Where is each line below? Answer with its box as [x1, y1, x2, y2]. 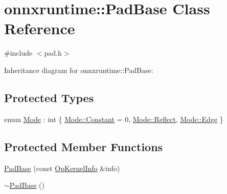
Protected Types [4, 89, 94, 105]
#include [4, 47, 33, 58]
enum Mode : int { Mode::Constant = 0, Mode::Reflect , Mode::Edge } [4, 113, 223, 124]
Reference [4, 18, 75, 39]
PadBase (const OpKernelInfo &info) [4, 162, 120, 173]
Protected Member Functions [4, 138, 163, 154]
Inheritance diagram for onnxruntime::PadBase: [4, 64, 153, 75]
